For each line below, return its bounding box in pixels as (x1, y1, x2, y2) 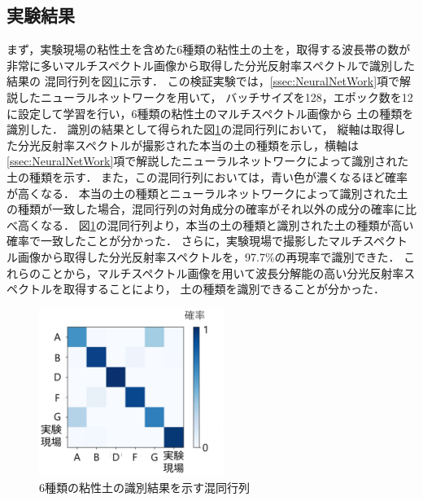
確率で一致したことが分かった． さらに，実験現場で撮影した (7, 232, 329, 249)
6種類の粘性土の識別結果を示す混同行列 (39, 479, 250, 496)
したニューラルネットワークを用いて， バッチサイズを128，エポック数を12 (17, 88, 413, 105)
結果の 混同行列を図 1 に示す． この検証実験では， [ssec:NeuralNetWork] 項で (7, 73, 400, 90)
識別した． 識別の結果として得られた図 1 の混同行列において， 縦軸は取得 (7, 121, 395, 138)
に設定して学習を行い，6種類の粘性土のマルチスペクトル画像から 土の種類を (7, 104, 414, 121)
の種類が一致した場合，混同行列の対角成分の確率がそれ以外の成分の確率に (7, 200, 405, 218)
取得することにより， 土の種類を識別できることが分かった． (63, 280, 386, 297)
